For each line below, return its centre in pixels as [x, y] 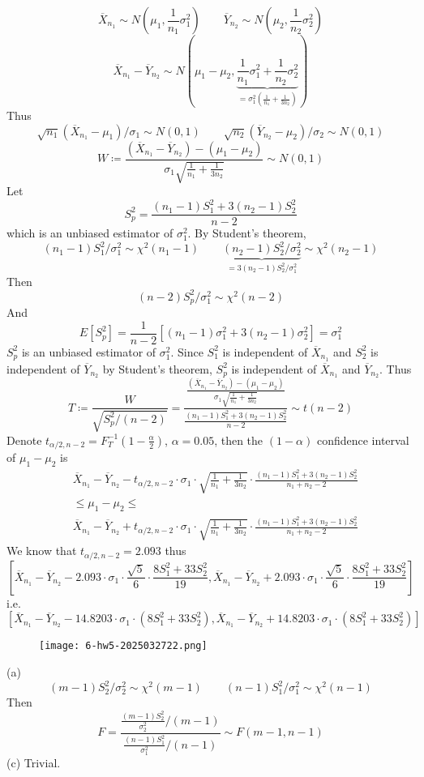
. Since [187, 351]
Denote [24, 440]
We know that [42, 551]
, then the [239, 440]
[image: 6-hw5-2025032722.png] [123, 646]
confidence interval [363, 440]
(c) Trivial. [34, 763]
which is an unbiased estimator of [90, 233]
